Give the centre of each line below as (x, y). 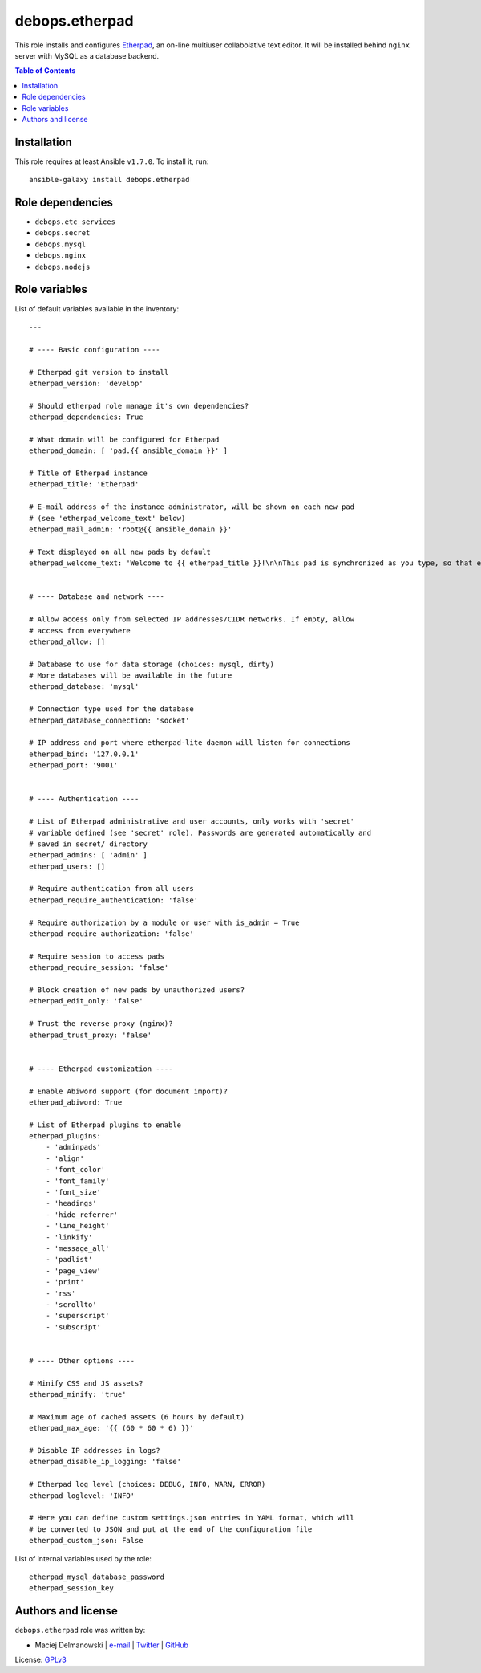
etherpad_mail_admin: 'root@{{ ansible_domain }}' (131, 529)
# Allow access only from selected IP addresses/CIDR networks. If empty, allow (192, 619)
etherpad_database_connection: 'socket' (109, 720)
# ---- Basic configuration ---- (95, 350)
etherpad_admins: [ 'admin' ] (89, 855)
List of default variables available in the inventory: (97, 308)
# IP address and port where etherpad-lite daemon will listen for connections (190, 743)
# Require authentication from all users (111, 889)
